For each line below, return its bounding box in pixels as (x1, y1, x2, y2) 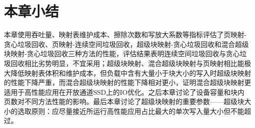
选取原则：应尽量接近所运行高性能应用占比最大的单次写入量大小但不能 (17, 106, 244, 116)
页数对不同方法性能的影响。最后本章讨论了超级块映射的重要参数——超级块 (4, 96, 244, 107)
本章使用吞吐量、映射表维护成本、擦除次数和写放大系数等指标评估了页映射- (4, 29, 247, 40)
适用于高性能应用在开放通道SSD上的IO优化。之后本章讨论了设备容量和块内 (4, 86, 245, 97)
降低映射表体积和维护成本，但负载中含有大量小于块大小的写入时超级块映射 (10, 67, 251, 78)
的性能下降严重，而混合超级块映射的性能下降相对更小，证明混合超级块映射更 (4, 77, 251, 87)
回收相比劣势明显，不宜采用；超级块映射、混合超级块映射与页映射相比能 (10, 58, 244, 68)
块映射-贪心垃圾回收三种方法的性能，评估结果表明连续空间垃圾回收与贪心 (4, 48, 240, 59)
